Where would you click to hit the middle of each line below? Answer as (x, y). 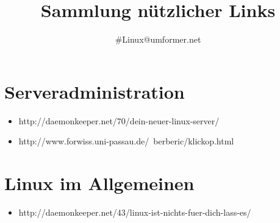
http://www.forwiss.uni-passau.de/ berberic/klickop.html (126, 141)
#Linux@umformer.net (158, 39)
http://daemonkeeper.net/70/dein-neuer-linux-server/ (119, 120)
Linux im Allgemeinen (99, 183)
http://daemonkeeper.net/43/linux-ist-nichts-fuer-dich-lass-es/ (135, 212)
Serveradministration (95, 91)
